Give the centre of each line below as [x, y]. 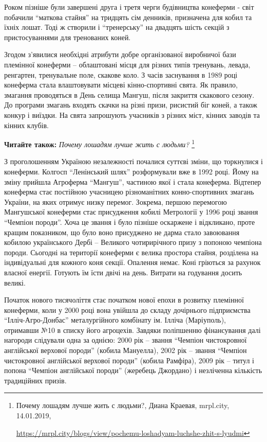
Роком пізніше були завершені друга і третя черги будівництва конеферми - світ [129, 7]
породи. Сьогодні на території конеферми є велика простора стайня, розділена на [131, 252]
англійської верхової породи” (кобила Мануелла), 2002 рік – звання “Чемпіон [126, 350]
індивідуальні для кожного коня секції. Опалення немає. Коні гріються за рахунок [132, 262]
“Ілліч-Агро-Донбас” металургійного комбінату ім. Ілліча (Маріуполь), [115, 320]
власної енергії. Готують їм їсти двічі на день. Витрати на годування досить [123, 272]
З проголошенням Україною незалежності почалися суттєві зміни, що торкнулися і [133, 161]
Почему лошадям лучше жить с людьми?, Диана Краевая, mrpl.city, [123, 405]
